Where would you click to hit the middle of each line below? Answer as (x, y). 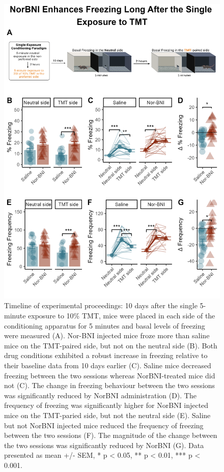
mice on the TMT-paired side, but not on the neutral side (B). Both (111, 345)
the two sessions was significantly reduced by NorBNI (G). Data (104, 445)
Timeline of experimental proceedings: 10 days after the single (101, 305)
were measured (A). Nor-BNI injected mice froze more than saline (107, 335)
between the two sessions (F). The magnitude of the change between (111, 435)
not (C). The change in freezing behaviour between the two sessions (110, 385)
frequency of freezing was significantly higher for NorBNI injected (106, 405)
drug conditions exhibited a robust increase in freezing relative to (106, 355)
